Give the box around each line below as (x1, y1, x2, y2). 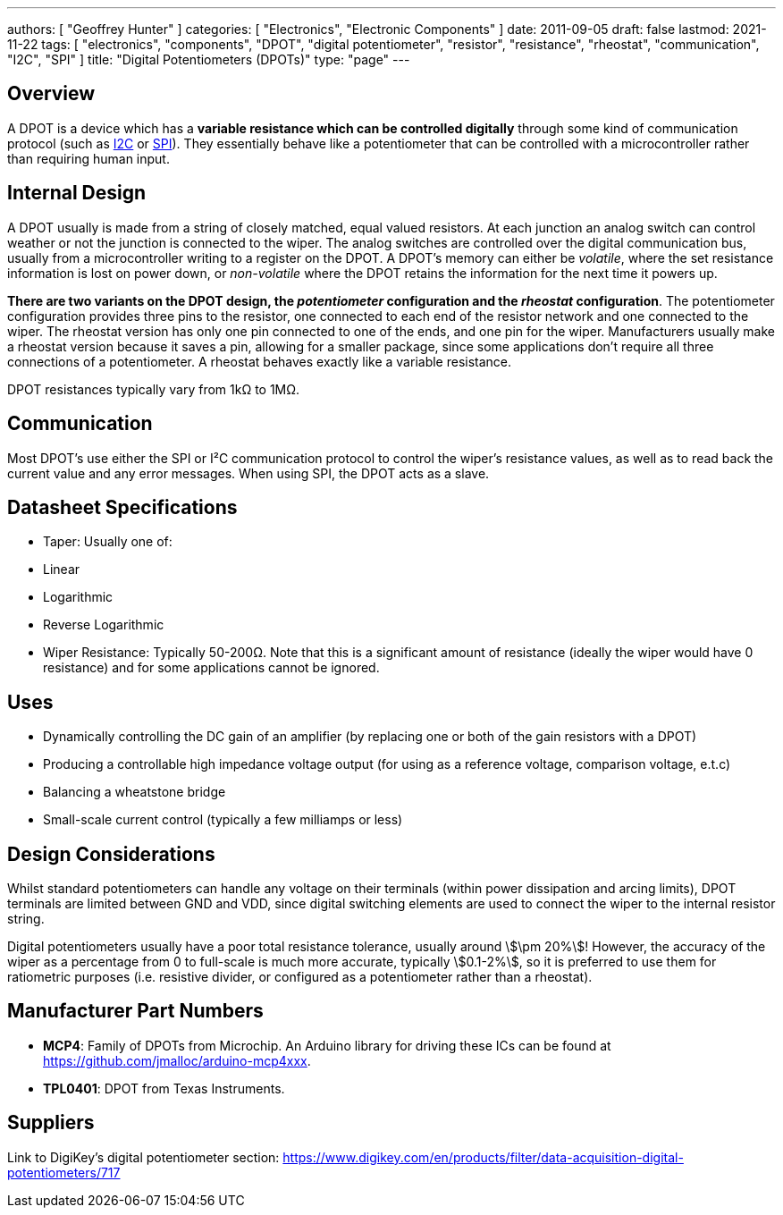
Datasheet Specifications (7, 495, 238, 519)
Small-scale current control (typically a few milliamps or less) (43, 812, 403, 828)
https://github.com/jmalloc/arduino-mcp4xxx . (43, 1052, 311, 1068)
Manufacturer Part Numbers (7, 1000, 264, 1023)
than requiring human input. (7, 150, 170, 166)
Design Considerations (7, 842, 215, 865)
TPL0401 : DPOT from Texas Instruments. (43, 1080, 285, 1096)
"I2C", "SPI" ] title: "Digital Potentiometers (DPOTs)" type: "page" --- (7, 52, 410, 67)
